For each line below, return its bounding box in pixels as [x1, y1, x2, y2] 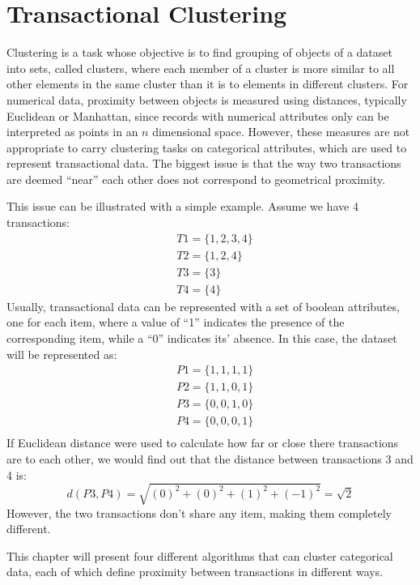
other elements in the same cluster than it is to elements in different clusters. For [6, 75, 409, 92]
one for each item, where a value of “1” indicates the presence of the [6, 314, 345, 331]
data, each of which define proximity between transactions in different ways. [6, 563, 384, 580]
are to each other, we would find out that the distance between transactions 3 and [6, 450, 414, 467]
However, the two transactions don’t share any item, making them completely [6, 504, 392, 521]
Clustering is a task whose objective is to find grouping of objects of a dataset [6, 44, 392, 61]
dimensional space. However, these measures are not [152, 123, 410, 140]
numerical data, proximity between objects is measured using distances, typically [6, 91, 407, 108]
